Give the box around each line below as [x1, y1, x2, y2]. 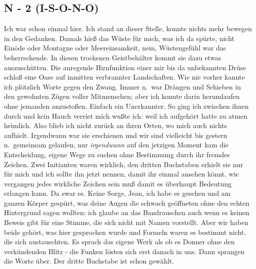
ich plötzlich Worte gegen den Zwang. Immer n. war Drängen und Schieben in [4, 81, 241, 91]
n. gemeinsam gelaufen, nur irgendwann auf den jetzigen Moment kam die [4, 139, 229, 150]
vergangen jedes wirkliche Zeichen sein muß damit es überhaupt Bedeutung [4, 178, 232, 188]
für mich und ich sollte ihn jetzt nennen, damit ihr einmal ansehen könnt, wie [4, 169, 239, 179]
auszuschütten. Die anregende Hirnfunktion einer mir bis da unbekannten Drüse [4, 62, 246, 72]
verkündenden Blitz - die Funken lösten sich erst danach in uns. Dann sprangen [4, 246, 245, 256]
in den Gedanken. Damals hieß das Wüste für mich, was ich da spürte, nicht [4, 33, 235, 43]
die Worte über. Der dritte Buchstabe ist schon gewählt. [4, 256, 174, 266]
